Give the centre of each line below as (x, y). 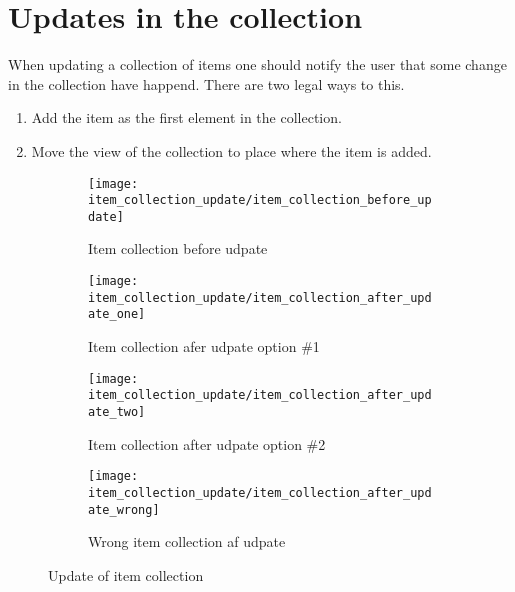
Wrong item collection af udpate (187, 541)
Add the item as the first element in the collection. (186, 117)
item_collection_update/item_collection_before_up (260, 200)
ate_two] (117, 411)
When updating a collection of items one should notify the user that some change (257, 64)
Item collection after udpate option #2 (207, 443)
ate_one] (117, 314)
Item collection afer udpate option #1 (204, 346)
